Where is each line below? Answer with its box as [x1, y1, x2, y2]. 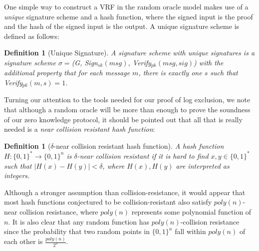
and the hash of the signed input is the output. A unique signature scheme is [4, 21, 240, 31]
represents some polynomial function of [131, 206, 252, 217]
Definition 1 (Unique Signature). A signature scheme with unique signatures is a [4, 47, 255, 58]
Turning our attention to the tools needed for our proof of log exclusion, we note [4, 94, 251, 105]
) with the [194, 57, 224, 67]
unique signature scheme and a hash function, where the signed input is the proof [4, 11, 253, 21]
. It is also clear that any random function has [8, 216, 150, 227]
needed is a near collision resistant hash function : [4, 124, 155, 134]
